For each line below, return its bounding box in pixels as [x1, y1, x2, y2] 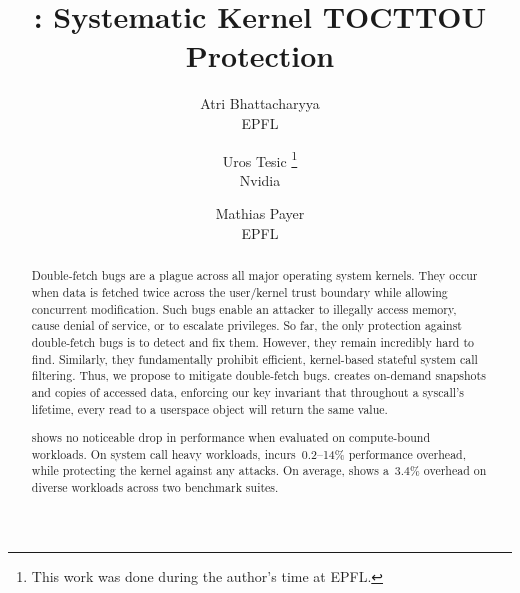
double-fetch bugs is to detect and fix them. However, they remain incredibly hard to [31, 333, 474, 350]
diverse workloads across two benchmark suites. [31, 479, 279, 496]
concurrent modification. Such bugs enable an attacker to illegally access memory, [31, 300, 457, 317]
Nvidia [239, 169, 281, 190]
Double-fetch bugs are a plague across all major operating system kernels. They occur [31, 267, 478, 284]
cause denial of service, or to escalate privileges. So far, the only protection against [31, 317, 462, 334]
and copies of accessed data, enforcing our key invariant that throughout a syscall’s [31, 383, 465, 400]
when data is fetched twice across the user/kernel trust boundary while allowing [31, 283, 448, 300]
